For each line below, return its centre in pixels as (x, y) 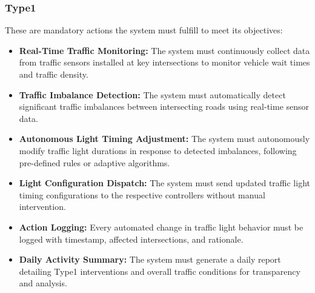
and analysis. (43, 283)
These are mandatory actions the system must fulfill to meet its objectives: (144, 30)
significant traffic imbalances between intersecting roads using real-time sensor (164, 106)
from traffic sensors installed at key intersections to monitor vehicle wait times (164, 62)
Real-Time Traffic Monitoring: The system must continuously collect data (164, 50)
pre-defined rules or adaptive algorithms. (94, 162)
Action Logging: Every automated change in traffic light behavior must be (161, 227)
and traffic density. (54, 74)
